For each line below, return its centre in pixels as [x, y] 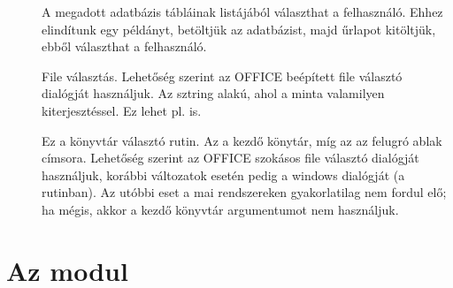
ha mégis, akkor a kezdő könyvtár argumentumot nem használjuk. [220, 209]
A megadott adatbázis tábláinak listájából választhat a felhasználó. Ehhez [242, 11]
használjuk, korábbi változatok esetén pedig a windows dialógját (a [223, 174]
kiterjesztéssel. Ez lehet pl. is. [122, 110]
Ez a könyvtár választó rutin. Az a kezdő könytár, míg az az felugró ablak [242, 140]
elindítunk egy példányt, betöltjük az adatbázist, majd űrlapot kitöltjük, [239, 29]
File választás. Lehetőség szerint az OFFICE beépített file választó [222, 76]
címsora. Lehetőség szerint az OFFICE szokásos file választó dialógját [230, 158]
